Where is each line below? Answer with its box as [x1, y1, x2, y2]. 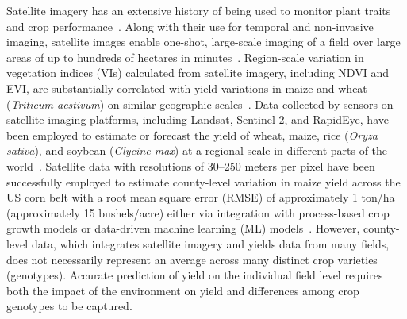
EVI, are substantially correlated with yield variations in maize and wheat [6, 79, 367, 96]
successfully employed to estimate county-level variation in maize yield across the [6, 173, 401, 190]
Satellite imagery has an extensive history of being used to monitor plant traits [6, 2, 391, 18]
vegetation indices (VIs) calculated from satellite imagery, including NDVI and [6, 64, 389, 81]
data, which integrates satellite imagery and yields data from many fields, [31, 235, 390, 252]
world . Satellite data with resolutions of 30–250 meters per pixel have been [6, 157, 375, 174]
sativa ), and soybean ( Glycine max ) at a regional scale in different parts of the [6, 142, 388, 159]
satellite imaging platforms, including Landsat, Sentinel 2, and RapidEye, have [6, 111, 389, 128]
